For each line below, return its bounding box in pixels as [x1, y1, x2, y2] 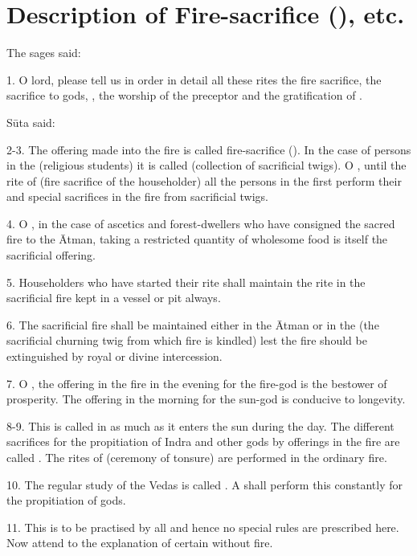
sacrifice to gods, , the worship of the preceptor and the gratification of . [6, 87, 362, 104]
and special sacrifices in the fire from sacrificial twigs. [6, 188, 269, 205]
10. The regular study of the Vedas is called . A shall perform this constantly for [6, 476, 403, 493]
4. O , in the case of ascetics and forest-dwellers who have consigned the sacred [6, 215, 395, 231]
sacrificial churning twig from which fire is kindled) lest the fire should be [6, 332, 367, 349]
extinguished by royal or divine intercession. [6, 348, 223, 365]
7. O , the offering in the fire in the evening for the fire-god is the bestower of [6, 374, 387, 391]
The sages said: [6, 44, 81, 61]
